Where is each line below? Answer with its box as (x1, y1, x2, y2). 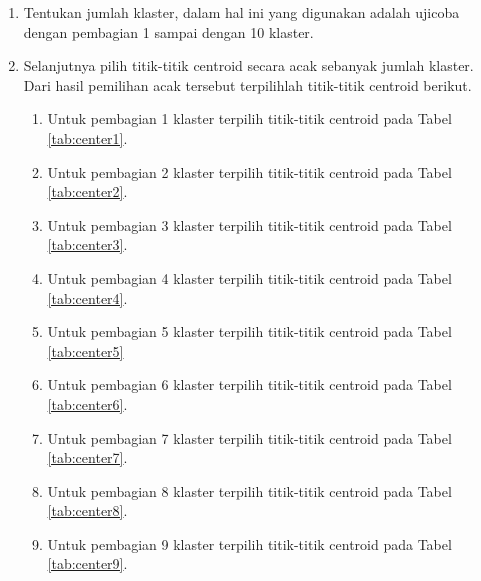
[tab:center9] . (47, 553, 128, 574)
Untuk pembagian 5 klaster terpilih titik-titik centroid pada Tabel (47, 321, 452, 342)
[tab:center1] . (47, 127, 128, 148)
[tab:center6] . (47, 393, 128, 414)
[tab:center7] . (47, 447, 128, 468)
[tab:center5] (47, 340, 124, 361)
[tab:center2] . (47, 181, 128, 202)
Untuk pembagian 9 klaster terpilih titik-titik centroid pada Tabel (47, 533, 452, 554)
